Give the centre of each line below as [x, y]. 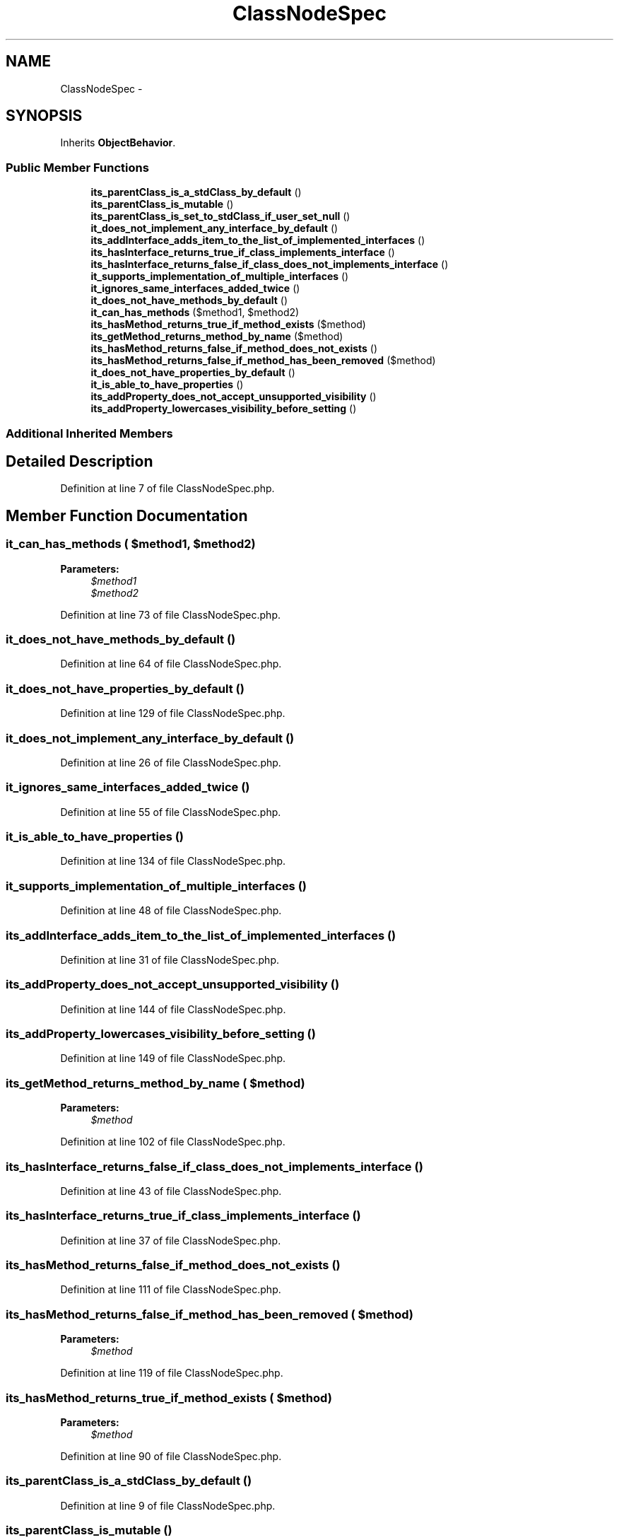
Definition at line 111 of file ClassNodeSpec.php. [171, 1290]
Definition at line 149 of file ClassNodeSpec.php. [173, 1058]
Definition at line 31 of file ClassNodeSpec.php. [170, 959]
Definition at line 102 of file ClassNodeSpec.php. [173, 1142]
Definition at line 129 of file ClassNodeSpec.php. [173, 713]
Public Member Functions [77, 167]
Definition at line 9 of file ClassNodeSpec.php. [168, 1505]
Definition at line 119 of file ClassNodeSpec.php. [172, 1373]
